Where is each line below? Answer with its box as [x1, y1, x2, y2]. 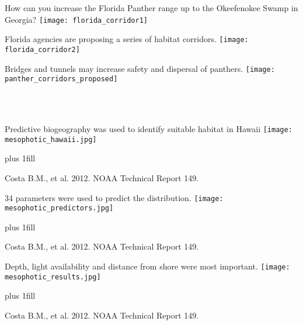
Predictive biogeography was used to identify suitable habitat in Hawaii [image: [5, 123, 292, 135]
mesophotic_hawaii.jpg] [5, 135, 97, 144]
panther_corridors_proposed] [5, 75, 118, 84]
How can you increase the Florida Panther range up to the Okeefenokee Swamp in [5, 2, 298, 13]
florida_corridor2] [5, 45, 80, 54]
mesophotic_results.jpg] [5, 272, 101, 281]
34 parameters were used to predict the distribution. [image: [5, 191, 224, 203]
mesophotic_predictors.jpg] [5, 204, 114, 213]
